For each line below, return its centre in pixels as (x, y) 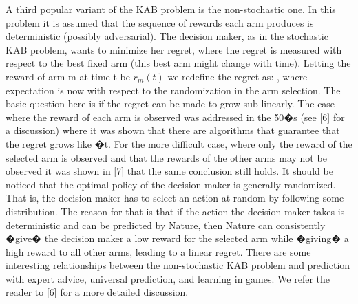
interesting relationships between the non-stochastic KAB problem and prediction (178, 265)
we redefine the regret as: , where (238, 76)
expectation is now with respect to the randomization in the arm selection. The (173, 90)
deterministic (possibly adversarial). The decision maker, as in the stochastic (167, 36)
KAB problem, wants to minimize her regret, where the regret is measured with (174, 49)
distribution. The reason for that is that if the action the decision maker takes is (175, 211)
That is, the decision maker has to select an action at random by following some (175, 198)
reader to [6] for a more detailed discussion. (97, 292)
